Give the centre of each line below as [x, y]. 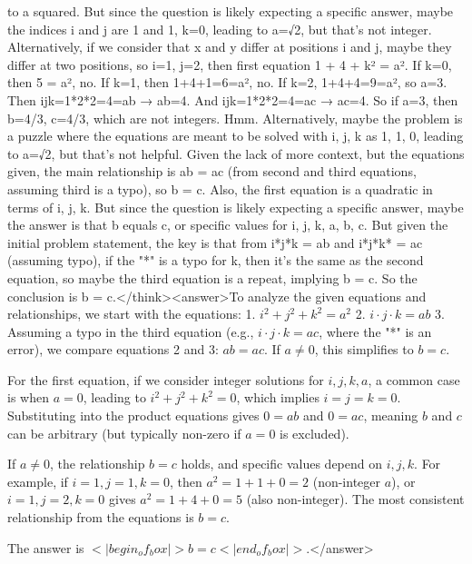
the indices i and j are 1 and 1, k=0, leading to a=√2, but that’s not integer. [220, 29]
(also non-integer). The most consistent [355, 499]
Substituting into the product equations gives [133, 416]
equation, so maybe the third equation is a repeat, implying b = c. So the [212, 277]
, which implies [278, 397]
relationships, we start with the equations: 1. [132, 314]
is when [28, 397]
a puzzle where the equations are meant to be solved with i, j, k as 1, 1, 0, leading [236, 136]
